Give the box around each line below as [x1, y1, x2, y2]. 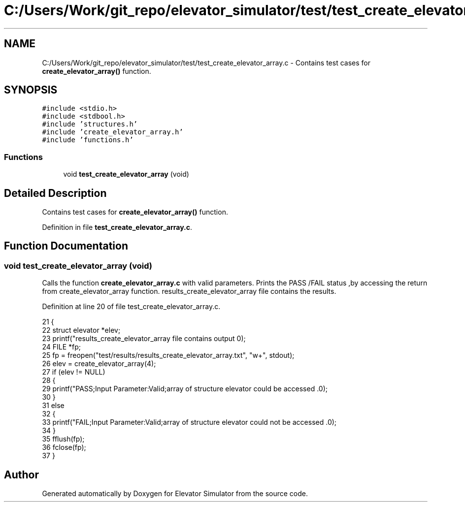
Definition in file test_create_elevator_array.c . [42, 223, 193, 232]
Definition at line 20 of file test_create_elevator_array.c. [42, 302, 221, 311]
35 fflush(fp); [42, 435, 85, 443]
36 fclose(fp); [42, 443, 86, 452]
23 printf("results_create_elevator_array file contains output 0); [42, 334, 246, 343]
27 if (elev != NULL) [42, 368, 105, 377]
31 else [42, 401, 65, 410]
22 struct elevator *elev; [42, 326, 121, 335]
